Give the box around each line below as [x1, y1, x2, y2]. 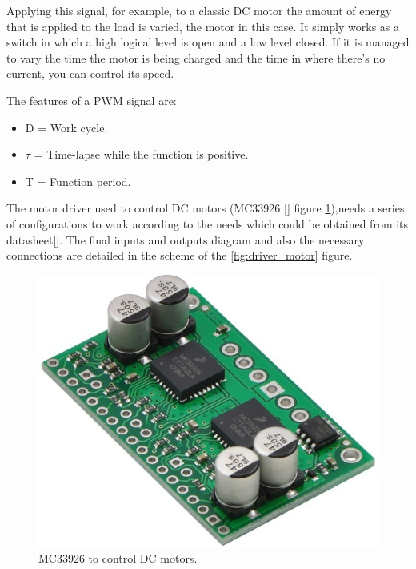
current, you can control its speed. [6, 65, 174, 82]
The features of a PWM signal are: [6, 91, 177, 108]
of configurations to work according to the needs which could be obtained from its [6, 215, 409, 232]
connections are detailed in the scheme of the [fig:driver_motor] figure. [6, 247, 353, 264]
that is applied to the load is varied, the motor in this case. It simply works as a [6, 18, 400, 34]
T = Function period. [25, 172, 131, 189]
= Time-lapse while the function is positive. [34, 146, 249, 163]
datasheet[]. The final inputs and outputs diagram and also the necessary [6, 231, 365, 248]
